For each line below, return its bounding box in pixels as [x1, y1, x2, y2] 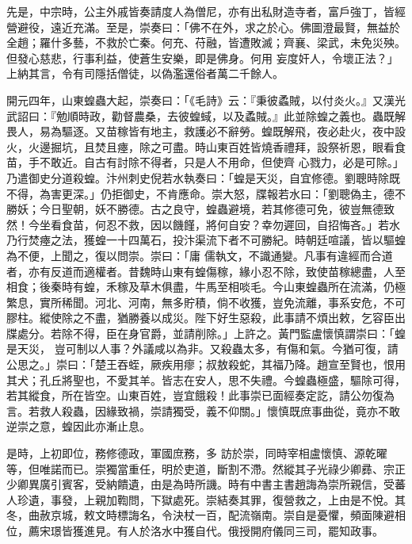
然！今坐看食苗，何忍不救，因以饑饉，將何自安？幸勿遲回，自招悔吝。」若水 [6, 216, 400, 232]
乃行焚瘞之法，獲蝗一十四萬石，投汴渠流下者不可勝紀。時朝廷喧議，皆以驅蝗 [6, 232, 406, 248]
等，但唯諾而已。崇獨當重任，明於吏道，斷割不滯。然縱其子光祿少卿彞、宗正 [6, 460, 406, 477]
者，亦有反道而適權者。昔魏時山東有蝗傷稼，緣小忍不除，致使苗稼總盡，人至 [6, 262, 406, 279]
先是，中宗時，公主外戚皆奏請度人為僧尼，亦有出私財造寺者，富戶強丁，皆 [6, 3, 395, 19]
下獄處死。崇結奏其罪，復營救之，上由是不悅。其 [150, 491, 406, 508]
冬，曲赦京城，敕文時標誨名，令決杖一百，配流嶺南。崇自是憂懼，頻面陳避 [6, 507, 395, 523]
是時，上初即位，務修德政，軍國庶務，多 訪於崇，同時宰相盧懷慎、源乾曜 [6, 445, 387, 462]
